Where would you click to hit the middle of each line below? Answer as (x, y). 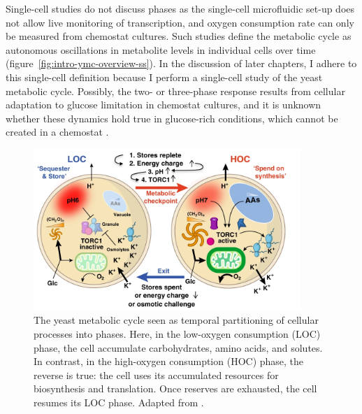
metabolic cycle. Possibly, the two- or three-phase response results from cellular (175, 91)
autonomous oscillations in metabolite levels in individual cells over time (161, 49)
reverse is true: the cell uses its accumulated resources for (156, 374)
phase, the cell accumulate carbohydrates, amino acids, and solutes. (178, 347)
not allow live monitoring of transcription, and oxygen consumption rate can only (180, 22)
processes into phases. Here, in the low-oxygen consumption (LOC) (177, 333)
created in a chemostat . (57, 132)
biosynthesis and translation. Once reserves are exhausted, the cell (175, 388)
